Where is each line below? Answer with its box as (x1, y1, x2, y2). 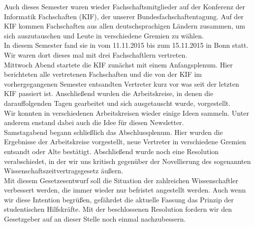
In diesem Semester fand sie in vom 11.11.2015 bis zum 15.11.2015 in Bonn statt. (4, 40, 249, 50)
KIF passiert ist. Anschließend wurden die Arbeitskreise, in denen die (4, 88, 214, 98)
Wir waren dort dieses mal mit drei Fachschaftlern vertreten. (4, 49, 188, 60)
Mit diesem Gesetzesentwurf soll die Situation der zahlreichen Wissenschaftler (4, 175, 238, 185)
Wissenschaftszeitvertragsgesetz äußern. (4, 165, 124, 176)
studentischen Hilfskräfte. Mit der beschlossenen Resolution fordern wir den (4, 204, 232, 214)
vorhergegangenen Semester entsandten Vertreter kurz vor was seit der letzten (4, 78, 239, 89)
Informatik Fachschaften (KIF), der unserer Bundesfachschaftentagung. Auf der (4, 11, 244, 21)
